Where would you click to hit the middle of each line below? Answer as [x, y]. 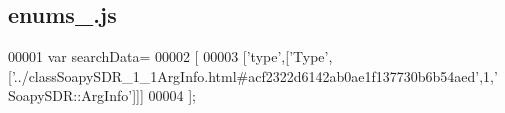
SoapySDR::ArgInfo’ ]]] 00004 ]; [102, 95]
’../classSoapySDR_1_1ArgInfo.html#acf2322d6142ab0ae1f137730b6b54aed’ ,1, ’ [254, 75]
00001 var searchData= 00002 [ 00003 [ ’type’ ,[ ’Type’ [168, 56]
